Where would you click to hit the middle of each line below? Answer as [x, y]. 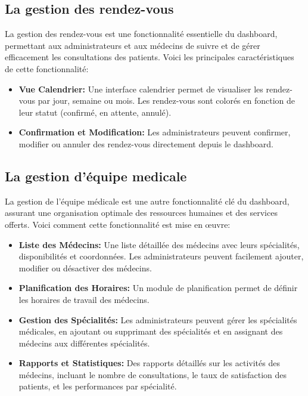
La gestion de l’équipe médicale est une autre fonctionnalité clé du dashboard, [147, 201]
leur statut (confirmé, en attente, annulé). [95, 112]
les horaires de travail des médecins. [84, 299]
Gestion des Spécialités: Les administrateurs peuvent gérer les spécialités [158, 319]
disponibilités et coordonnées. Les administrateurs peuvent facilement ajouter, [161, 256]
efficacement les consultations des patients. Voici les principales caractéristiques [150, 57]
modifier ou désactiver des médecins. [85, 267]
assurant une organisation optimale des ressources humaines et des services [141, 213]
